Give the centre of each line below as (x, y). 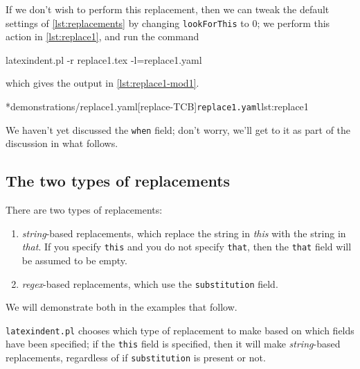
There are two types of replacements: (84, 210)
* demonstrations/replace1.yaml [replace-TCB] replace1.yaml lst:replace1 (157, 106)
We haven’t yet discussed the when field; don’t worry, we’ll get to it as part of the (178, 129)
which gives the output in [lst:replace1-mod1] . (102, 83)
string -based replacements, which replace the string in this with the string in (184, 233)
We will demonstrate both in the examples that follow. (121, 307)
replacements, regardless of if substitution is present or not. (136, 358)
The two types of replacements (118, 181)
